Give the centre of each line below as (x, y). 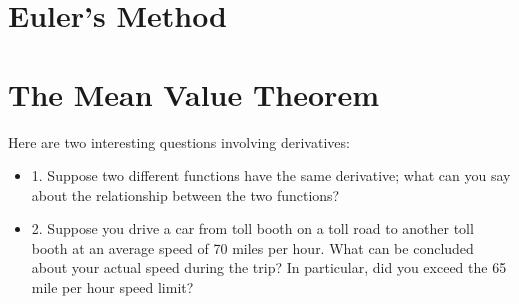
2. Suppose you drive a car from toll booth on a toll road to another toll (252, 228)
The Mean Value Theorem (193, 93)
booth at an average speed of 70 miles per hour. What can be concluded (252, 247)
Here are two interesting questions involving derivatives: (179, 141)
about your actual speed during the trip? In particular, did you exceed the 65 (269, 267)
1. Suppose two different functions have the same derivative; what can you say (271, 175)
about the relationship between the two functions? (185, 194)
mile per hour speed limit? (112, 287)
